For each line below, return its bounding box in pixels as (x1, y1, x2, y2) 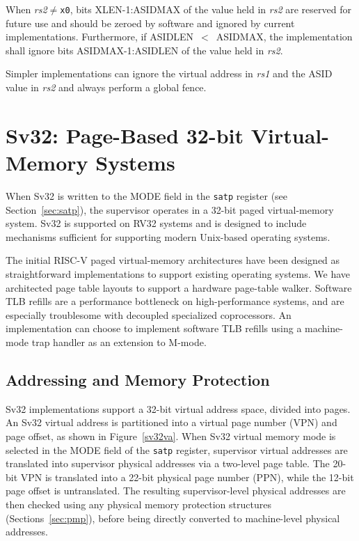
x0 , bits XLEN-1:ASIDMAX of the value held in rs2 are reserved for (60, 2, 351, 16)
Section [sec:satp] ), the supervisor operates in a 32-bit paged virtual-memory (6, 202, 334, 217)
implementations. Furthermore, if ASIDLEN (6, 29, 194, 44)
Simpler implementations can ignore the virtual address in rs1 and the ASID (6, 66, 333, 81)
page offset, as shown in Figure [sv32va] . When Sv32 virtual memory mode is (6, 428, 336, 443)
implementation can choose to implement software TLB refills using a (6, 321, 302, 336)
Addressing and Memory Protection (6, 368, 270, 390)
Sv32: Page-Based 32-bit (6, 120, 244, 149)
